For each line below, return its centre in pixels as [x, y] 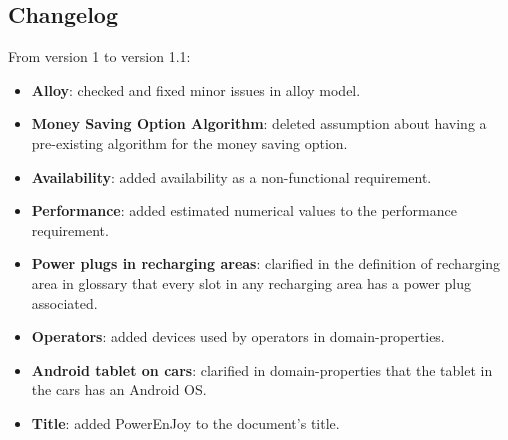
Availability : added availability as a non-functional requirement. [231, 176]
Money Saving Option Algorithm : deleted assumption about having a [259, 123]
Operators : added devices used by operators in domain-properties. [238, 336]
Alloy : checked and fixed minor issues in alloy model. [196, 89]
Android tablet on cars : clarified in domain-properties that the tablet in [262, 369]
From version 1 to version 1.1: [99, 56]
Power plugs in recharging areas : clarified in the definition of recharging [266, 263]
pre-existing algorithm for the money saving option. [189, 142]
